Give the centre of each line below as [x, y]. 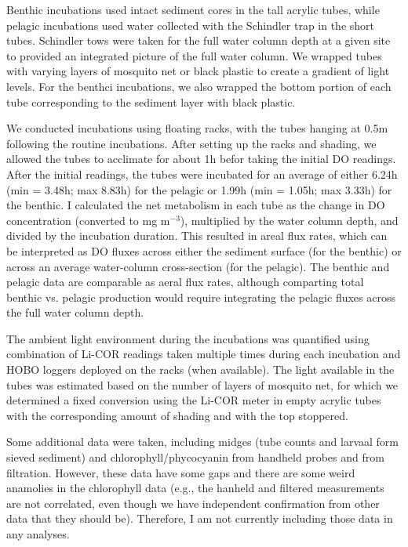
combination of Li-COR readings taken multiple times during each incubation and [204, 354]
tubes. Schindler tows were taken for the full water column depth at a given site [199, 40]
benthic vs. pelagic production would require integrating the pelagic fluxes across [201, 297]
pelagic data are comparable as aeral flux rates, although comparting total [185, 282]
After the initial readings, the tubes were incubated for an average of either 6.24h [202, 174]
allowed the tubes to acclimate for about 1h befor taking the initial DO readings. [201, 159]
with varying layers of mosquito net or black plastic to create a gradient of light [198, 71]
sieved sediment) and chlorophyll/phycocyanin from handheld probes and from [195, 457]
